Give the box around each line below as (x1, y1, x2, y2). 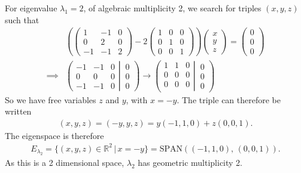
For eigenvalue (5, 2, 57, 14)
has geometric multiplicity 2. (138, 156, 242, 169)
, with (126, 93, 148, 106)
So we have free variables (5, 93, 96, 106)
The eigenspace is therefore (5, 129, 104, 141)
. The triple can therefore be (177, 93, 281, 106)
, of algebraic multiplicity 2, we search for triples (83, 2, 262, 14)
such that (5, 13, 39, 26)
